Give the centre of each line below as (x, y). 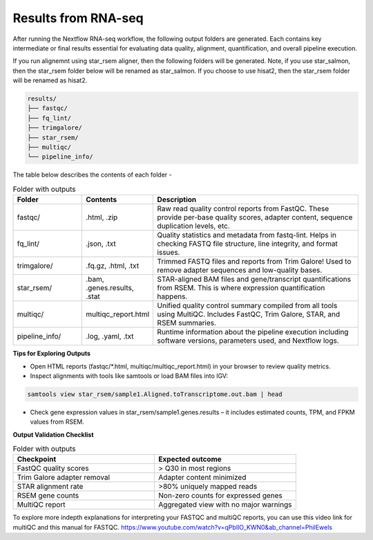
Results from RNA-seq (78, 18)
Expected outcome (190, 459)
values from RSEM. (57, 422)
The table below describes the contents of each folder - (92, 175)
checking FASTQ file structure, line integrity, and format (247, 244)
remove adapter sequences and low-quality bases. (240, 270)
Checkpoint (37, 459)
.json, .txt (101, 244)
